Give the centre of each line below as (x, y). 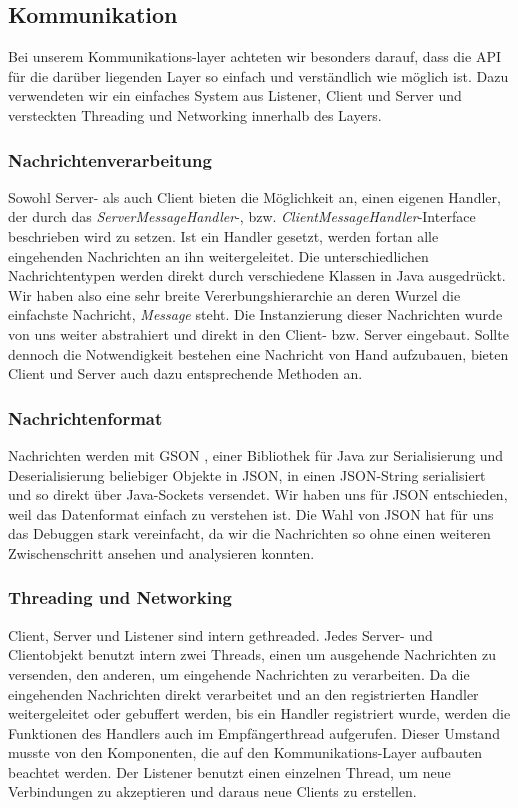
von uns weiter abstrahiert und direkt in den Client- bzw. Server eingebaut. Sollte (258, 333)
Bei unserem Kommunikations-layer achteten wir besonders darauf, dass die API (254, 56)
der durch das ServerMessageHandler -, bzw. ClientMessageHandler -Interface (242, 216)
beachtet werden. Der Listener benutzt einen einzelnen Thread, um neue (229, 771)
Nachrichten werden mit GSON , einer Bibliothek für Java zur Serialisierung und (256, 454)
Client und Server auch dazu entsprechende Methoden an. (185, 373)
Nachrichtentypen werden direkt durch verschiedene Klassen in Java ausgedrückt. (257, 275)
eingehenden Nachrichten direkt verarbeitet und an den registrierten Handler (243, 693)
